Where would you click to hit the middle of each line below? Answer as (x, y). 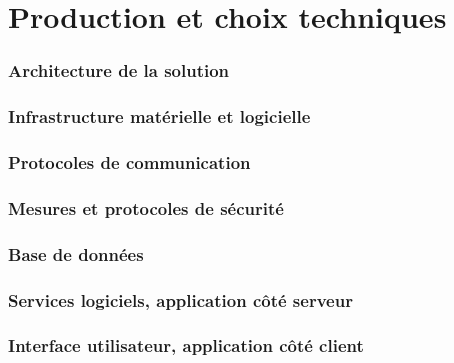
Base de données (76, 253)
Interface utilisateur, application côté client (186, 345)
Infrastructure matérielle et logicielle (159, 116)
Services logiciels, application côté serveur (180, 299)
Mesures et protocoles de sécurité (146, 207)
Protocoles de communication (129, 161)
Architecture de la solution (119, 70)
